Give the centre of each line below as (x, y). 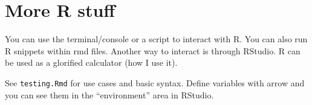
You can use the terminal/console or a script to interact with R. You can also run (156, 39)
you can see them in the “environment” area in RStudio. (109, 94)
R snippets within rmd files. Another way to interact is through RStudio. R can (153, 50)
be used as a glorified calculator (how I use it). (91, 62)
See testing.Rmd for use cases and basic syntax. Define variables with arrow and (155, 82)
